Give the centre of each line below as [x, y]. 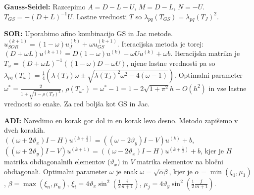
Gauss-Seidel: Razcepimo [45, 6]
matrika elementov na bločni [180, 162]
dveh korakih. [25, 130]
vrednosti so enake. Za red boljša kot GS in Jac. [77, 104]
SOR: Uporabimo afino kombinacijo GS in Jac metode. [88, 33]
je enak [127, 171]
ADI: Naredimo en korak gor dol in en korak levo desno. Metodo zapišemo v [121, 120]
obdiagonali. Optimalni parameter [56, 171]
